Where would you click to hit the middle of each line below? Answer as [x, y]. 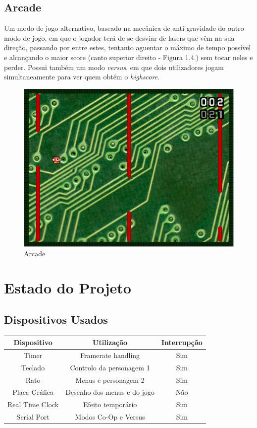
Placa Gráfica [33, 392]
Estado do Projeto [68, 288]
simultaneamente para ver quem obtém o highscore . [82, 77]
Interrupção [182, 342]
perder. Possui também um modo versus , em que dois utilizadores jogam [114, 67]
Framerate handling [110, 355]
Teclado [33, 367]
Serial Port [33, 417]
